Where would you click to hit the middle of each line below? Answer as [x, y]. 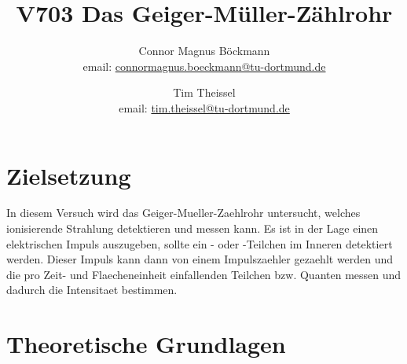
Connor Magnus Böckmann [204, 51]
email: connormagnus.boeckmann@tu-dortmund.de [204, 66]
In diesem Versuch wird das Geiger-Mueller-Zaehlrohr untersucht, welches [183, 213]
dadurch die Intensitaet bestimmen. [92, 290]
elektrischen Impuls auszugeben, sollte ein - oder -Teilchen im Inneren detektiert [200, 243]
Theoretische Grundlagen [146, 344]
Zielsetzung [69, 175]
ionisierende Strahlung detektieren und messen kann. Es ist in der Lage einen [192, 228]
